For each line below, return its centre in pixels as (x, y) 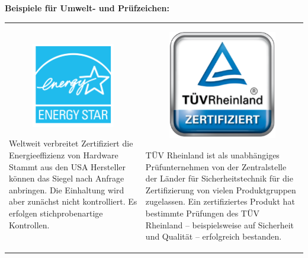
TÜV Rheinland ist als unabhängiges (212, 155)
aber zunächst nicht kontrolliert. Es (73, 201)
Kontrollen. (29, 224)
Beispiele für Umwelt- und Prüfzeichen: (87, 8)
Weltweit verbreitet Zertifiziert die (71, 143)
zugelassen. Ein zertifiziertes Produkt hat (220, 201)
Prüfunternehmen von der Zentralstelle (216, 166)
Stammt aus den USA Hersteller (67, 166)
